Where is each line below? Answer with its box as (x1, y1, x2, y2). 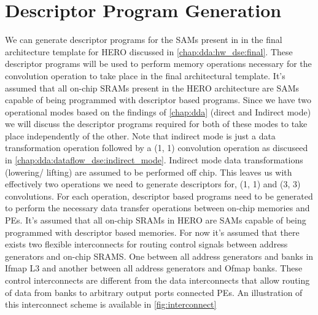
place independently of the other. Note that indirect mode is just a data (5, 129, 276, 142)
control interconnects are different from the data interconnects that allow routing (5, 274, 310, 286)
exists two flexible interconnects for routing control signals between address (5, 238, 288, 251)
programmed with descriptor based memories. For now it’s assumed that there (5, 225, 300, 238)
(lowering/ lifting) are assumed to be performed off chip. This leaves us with (5, 165, 292, 178)
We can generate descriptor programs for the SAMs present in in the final (5, 33, 282, 46)
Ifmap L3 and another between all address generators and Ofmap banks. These (5, 262, 303, 274)
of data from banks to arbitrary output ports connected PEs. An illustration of (5, 286, 303, 298)
